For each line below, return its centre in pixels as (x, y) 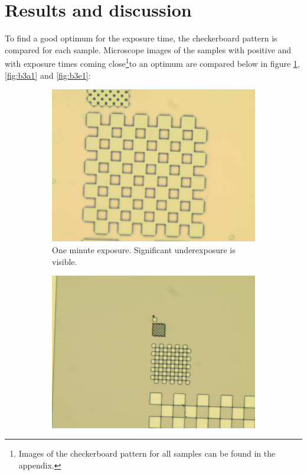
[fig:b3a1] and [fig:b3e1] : (48, 75)
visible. (65, 261)
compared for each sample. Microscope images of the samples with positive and (148, 49)
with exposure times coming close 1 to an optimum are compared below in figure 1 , (152, 62)
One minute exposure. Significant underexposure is (144, 250)
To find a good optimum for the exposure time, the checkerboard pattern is (141, 38)
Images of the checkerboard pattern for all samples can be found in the (147, 453)
